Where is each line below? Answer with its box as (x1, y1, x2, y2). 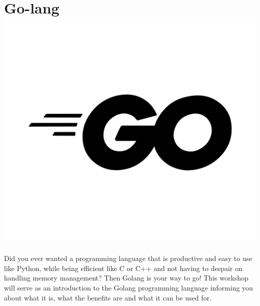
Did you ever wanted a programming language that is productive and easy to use (4, 253, 252, 263)
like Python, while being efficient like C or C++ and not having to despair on (4, 262, 242, 273)
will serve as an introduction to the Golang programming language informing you (4, 282, 253, 293)
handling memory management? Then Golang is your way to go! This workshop (4, 272, 248, 283)
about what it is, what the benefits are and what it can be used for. (4, 292, 211, 302)
